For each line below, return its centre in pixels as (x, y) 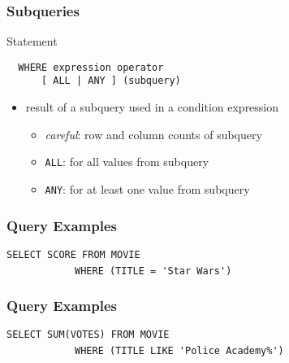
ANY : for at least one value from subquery (147, 188)
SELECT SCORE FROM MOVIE (73, 254)
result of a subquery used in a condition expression (152, 107)
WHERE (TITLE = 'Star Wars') (153, 271)
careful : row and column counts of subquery (153, 134)
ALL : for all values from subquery (127, 162)
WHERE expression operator (91, 67)
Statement (32, 41)
